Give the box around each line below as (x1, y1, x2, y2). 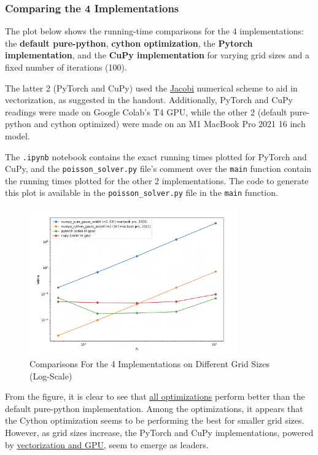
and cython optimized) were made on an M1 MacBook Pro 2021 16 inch (34, 117, 306, 130)
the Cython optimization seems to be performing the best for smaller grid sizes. (5, 414, 304, 427)
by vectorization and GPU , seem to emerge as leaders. (5, 438, 209, 451)
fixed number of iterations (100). (5, 61, 127, 73)
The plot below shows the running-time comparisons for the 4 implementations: (5, 25, 304, 37)
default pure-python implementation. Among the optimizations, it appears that (5, 402, 303, 414)
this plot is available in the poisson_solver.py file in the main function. (5, 186, 278, 199)
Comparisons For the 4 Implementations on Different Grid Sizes (29, 357, 270, 370)
